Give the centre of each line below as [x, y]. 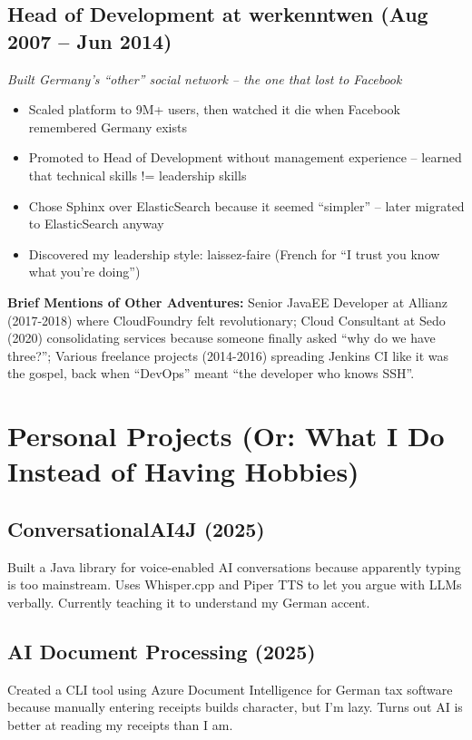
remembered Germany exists [108, 127]
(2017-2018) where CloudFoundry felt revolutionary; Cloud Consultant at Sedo [226, 320]
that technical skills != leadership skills [138, 175]
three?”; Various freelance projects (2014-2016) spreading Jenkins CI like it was [228, 355]
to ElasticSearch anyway [96, 224]
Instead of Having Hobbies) [183, 471]
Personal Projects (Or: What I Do [226, 436]
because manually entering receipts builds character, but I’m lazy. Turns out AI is [235, 707]
